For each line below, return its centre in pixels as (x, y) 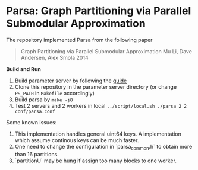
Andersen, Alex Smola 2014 (54, 57)
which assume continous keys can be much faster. (77, 140)
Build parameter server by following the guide (71, 81)
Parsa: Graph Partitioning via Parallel (99, 11)
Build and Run (24, 69)
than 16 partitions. (37, 154)
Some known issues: (32, 122)
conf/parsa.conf (35, 111)
